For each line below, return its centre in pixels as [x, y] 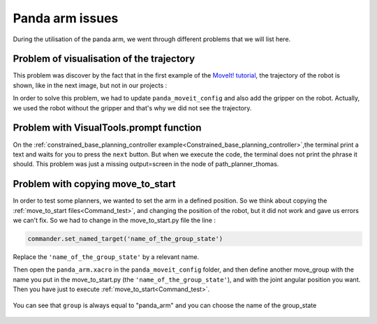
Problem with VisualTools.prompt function [107, 128]
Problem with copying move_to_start [94, 184]
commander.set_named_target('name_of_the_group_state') [125, 238]
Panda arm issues [66, 18]
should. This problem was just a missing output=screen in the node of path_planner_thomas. [146, 164]
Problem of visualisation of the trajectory [104, 59]
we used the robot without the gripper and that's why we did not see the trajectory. [132, 108]
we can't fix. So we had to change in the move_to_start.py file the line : [114, 220]
